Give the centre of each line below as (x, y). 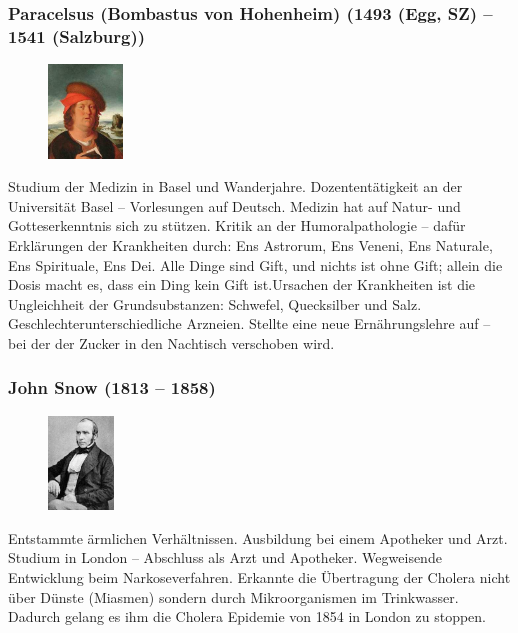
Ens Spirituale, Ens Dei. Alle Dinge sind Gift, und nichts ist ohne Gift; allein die (255, 264)
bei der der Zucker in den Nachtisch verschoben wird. (171, 342)
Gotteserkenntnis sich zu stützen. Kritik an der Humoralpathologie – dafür (237, 225)
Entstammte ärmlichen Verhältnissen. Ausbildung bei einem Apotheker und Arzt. (258, 537)
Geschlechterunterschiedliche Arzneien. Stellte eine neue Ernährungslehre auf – (249, 323)
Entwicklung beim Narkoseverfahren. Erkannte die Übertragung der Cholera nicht (259, 577)
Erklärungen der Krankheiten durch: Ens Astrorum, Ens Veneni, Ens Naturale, (250, 245)
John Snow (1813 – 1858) (112, 387)
